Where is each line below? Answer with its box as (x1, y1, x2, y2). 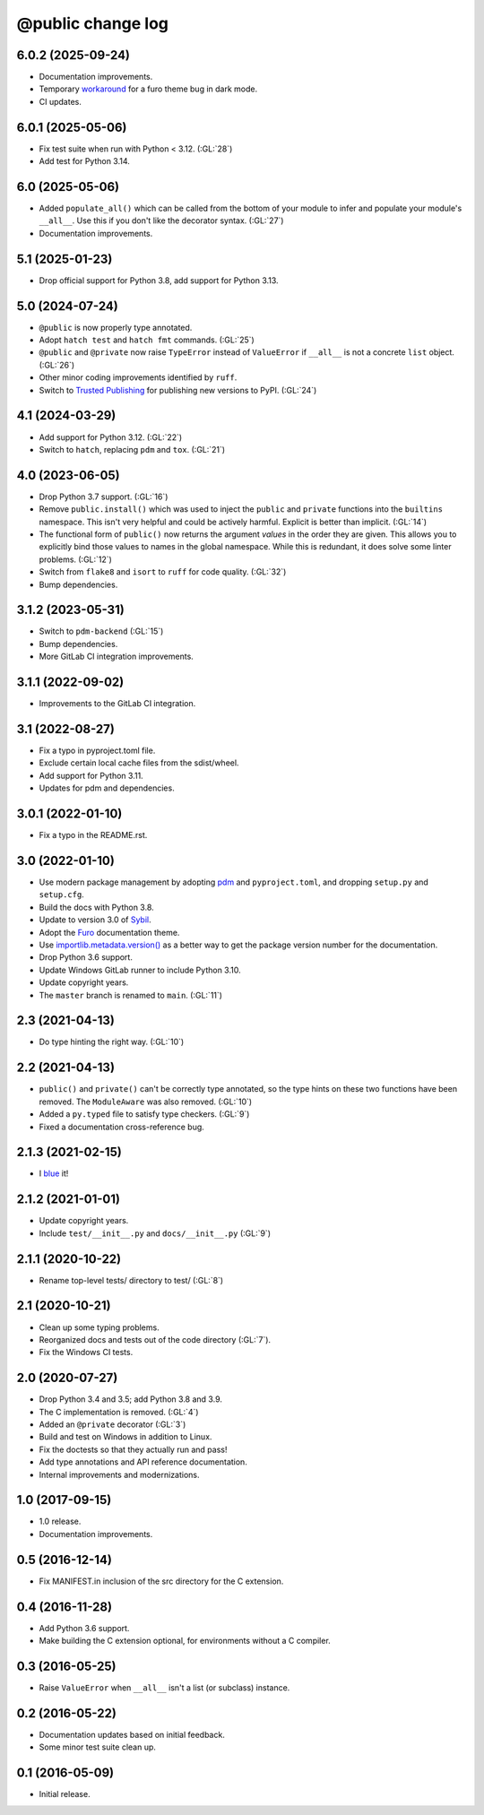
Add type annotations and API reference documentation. (39, 1456, 248, 1467)
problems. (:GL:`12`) (39, 554, 112, 565)
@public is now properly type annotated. (39, 322, 193, 333)
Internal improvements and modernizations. (39, 1469, 201, 1480)
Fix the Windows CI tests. (39, 1347, 134, 1358)
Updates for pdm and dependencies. (39, 782, 175, 793)
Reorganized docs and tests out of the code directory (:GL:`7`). (39, 1334, 272, 1344)
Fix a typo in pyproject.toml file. (39, 745, 156, 756)
